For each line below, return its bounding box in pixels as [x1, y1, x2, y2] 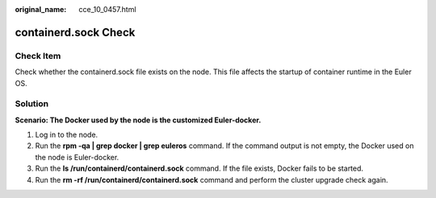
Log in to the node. [35, 130, 99, 140]
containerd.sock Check [15, 25, 136, 39]
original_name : [15, 5, 67, 14]
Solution [15, 98, 49, 109]
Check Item [15, 50, 61, 61]
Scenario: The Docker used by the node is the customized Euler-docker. [15, 115, 262, 125]
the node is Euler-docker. [35, 152, 119, 162]
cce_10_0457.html [78, 5, 136, 14]
